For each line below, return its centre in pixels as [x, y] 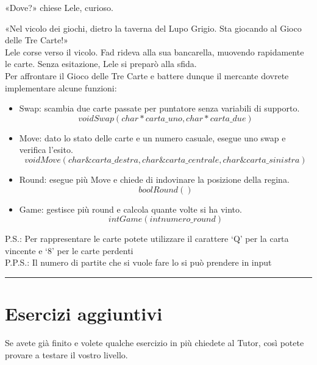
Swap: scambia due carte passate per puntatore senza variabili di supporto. [159, 108]
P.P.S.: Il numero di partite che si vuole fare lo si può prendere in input [138, 262]
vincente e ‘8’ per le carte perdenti [69, 250]
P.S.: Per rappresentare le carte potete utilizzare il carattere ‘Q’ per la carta [147, 239]
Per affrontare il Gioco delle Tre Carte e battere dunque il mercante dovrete [147, 75]
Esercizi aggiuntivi [84, 314]
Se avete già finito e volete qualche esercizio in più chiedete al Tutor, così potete [155, 343]
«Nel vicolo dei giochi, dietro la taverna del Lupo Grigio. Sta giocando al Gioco [153, 28]
